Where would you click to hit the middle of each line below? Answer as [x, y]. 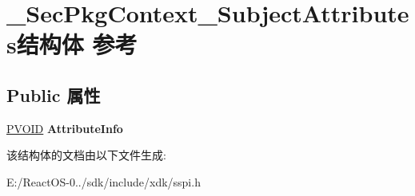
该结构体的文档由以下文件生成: [86, 155]
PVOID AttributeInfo [65, 128]
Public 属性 [54, 94]
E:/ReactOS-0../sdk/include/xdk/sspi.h [104, 181]
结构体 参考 [77, 44]
